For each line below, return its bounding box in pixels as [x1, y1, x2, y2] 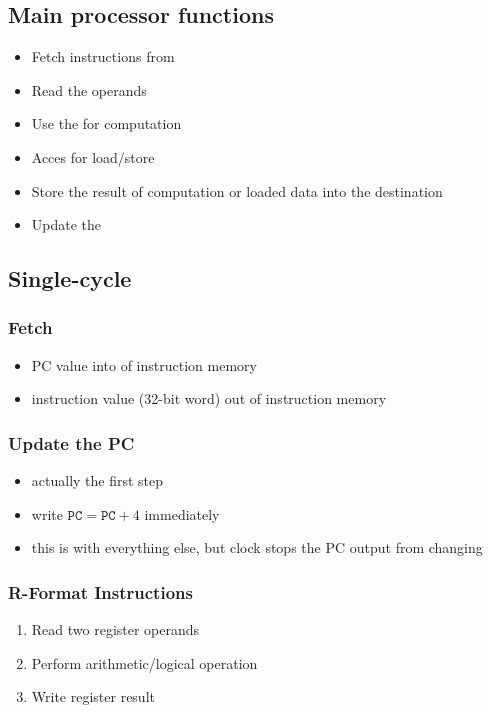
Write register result [31, 686, 155, 707]
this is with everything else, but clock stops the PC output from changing [31, 537, 483, 558]
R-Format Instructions [8, 579, 193, 604]
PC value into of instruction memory [31, 354, 257, 375]
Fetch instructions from [31, 46, 175, 67]
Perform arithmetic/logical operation [31, 652, 258, 673]
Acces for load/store [31, 146, 155, 167]
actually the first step [31, 470, 164, 491]
